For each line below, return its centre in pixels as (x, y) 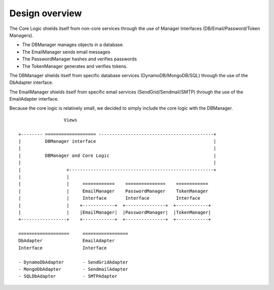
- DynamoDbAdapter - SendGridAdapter (73, 262)
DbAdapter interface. (31, 83)
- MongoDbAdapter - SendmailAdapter (73, 269)
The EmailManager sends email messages (66, 52)
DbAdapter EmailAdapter (67, 241)
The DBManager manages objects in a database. (73, 45)
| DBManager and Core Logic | (117, 155)
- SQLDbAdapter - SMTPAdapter (68, 276)
